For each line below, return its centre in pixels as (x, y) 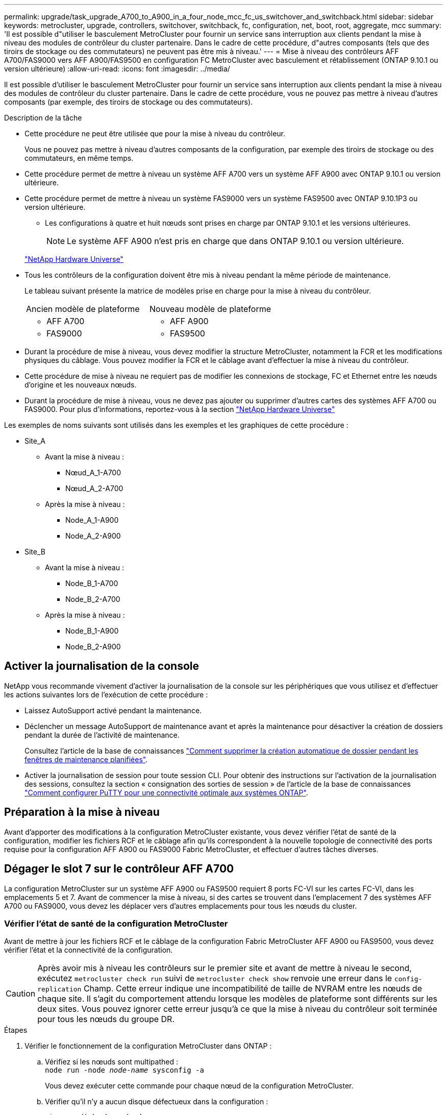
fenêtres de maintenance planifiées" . (86, 759)
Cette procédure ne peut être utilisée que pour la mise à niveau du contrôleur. (155, 134)
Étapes (16, 1030)
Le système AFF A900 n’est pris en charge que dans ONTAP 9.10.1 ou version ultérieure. (235, 241)
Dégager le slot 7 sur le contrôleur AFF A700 (119, 869)
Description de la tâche (43, 118)
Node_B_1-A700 (92, 583)
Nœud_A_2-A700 (94, 488)
